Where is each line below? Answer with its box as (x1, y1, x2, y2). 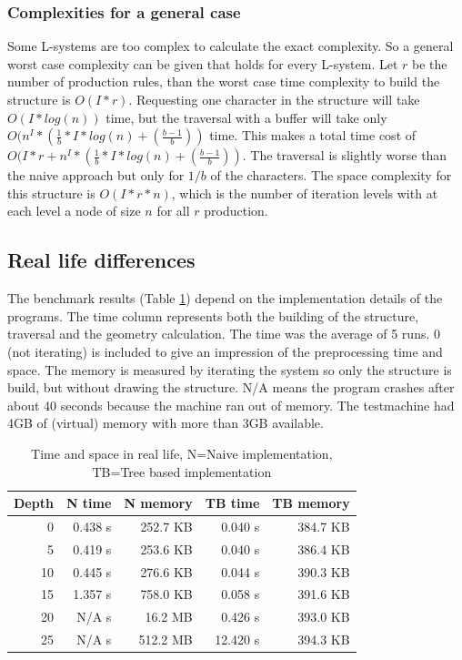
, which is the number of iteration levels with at (171, 183, 438, 202)
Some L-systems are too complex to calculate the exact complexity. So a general (7, 36, 454, 56)
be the (412, 54, 447, 73)
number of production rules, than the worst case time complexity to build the (7, 72, 440, 91)
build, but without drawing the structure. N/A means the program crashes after (7, 378, 455, 397)
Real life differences (7, 246, 196, 274)
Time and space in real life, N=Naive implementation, (31, 443, 333, 462)
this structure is (7, 183, 95, 202)
